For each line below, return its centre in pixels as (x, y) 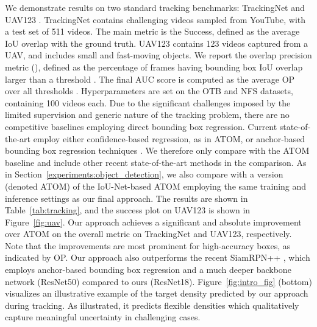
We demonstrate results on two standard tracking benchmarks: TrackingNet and (155, 7)
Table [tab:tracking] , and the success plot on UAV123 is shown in (128, 210)
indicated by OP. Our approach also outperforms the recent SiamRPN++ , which (158, 257)
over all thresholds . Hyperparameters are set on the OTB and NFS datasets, (149, 91)
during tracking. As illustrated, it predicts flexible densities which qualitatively (152, 305)
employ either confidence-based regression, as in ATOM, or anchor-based (169, 138)
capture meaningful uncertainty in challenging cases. (103, 317)
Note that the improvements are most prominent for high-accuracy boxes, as (148, 245)
